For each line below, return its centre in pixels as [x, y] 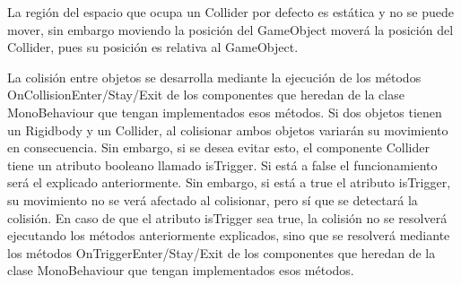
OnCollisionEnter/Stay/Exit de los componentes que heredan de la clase [206, 95]
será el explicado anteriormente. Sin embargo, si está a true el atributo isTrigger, [229, 182]
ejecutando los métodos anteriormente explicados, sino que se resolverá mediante [229, 235]
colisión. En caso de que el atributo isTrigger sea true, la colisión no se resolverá [227, 217]
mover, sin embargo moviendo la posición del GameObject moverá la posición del [230, 29]
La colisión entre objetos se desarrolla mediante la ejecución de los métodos [214, 77]
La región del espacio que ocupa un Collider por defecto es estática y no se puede [230, 12]
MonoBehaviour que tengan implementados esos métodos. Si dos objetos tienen [225, 112]
